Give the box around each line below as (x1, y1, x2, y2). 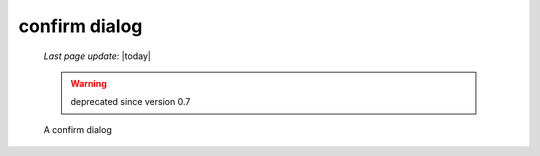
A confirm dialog (43, 123, 112, 135)
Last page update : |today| (43, 50, 152, 62)
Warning (70, 77, 107, 89)
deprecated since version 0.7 (70, 96, 191, 108)
